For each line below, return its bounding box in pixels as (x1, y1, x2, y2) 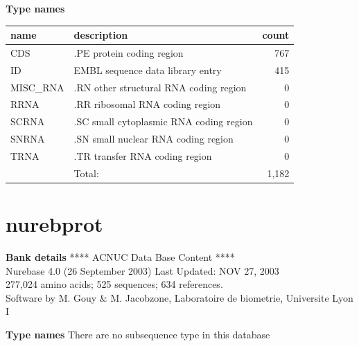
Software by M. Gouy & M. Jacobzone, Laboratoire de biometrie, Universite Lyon (6, 290, 353, 304)
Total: (73, 165, 99, 180)
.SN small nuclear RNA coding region (73, 131, 234, 146)
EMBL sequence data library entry (73, 62, 222, 77)
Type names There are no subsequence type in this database (6, 327, 270, 342)
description (73, 28, 128, 42)
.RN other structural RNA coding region (73, 80, 247, 94)
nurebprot (6, 210, 103, 238)
